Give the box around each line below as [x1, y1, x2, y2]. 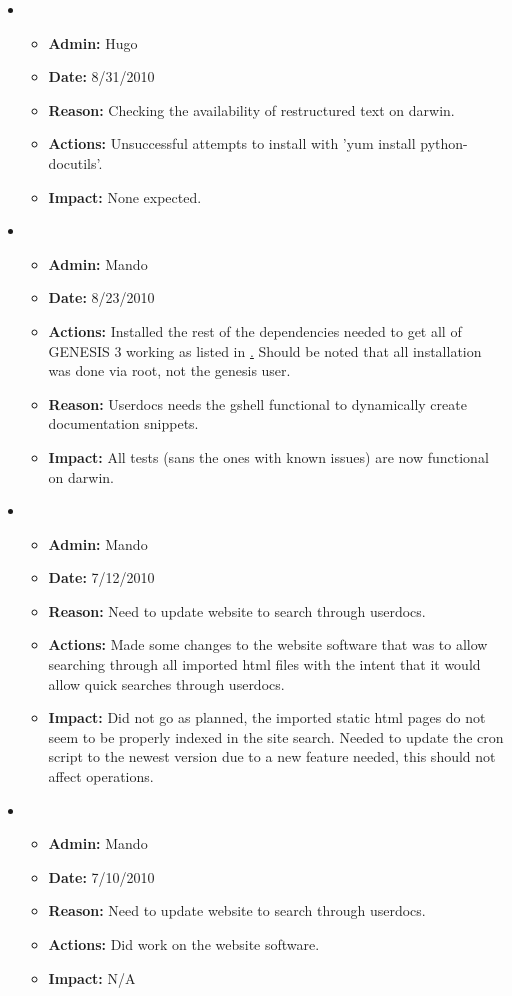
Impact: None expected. [48, 186, 202, 207]
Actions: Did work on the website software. [48, 934, 320, 954]
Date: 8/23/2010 [48, 287, 155, 308]
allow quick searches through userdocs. [48, 673, 285, 694]
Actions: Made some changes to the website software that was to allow [48, 634, 488, 655]
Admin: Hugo [48, 32, 138, 53]
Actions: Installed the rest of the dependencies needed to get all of [48, 320, 462, 341]
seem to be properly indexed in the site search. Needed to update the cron [48, 726, 504, 747]
